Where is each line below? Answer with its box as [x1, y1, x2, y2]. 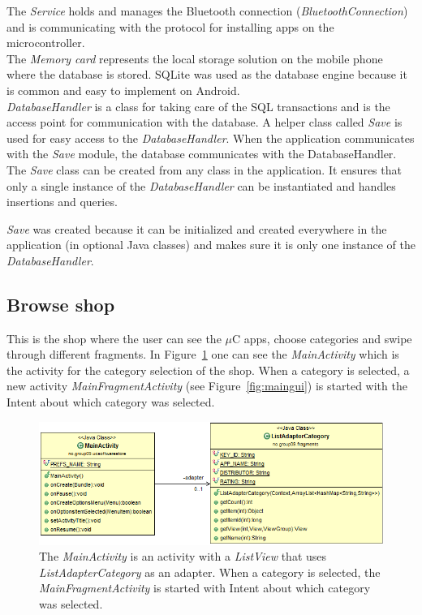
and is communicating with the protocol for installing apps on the [6, 18, 334, 35]
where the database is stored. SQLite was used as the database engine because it [6, 66, 407, 83]
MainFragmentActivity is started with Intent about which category [39, 579, 371, 596]
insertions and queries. [6, 193, 118, 210]
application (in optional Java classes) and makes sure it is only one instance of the [6, 236, 416, 253]
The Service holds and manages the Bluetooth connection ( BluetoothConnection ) [6, 2, 408, 19]
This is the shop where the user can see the [6, 329, 222, 346]
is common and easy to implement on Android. [6, 81, 240, 98]
